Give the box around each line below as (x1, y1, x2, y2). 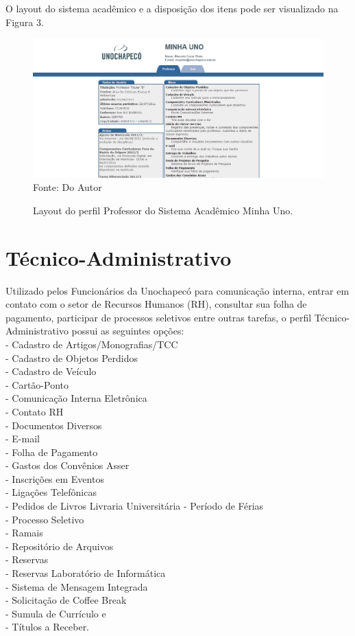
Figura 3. (5, 14, 44, 29)
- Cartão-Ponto (5, 377, 69, 391)
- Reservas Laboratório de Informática (5, 566, 166, 580)
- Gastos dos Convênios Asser (5, 458, 130, 473)
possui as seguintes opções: (71, 323, 184, 338)
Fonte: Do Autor (33, 180, 102, 194)
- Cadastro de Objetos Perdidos (5, 350, 138, 365)
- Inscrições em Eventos (5, 471, 104, 486)
